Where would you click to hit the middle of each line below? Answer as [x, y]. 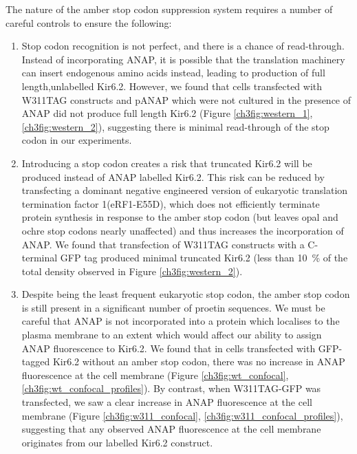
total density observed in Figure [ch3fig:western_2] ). [132, 271]
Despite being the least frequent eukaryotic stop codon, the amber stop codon [186, 294]
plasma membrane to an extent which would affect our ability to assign [172, 335]
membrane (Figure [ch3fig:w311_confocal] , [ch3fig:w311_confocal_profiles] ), [182, 415]
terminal [40, 258]
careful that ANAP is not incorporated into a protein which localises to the [181, 321]
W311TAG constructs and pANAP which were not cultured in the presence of [186, 99]
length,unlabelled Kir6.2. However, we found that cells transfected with [172, 86]
